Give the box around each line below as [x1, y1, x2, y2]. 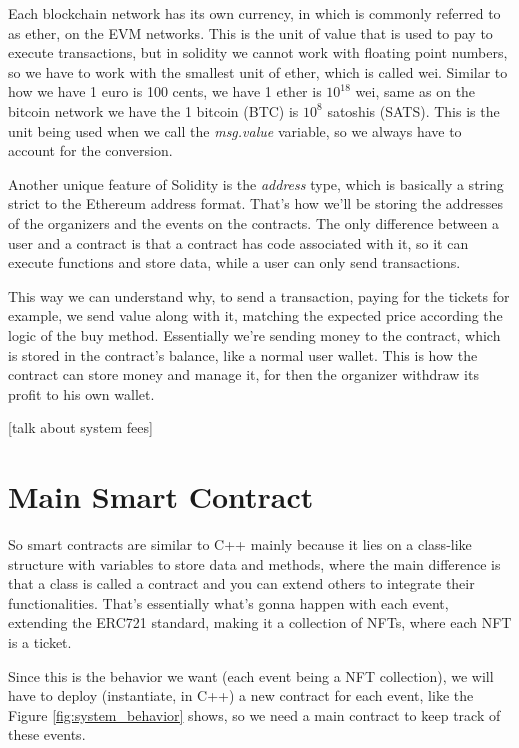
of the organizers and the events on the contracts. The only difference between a [8, 212, 500, 233]
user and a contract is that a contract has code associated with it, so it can [8, 232, 469, 253]
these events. [8, 724, 86, 745]
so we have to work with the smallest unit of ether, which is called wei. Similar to [8, 61, 508, 82]
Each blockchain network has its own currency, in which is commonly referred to [8, 3, 501, 23]
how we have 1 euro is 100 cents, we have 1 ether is [8, 81, 322, 102]
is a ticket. [8, 631, 72, 652]
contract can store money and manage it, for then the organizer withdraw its [8, 364, 479, 385]
